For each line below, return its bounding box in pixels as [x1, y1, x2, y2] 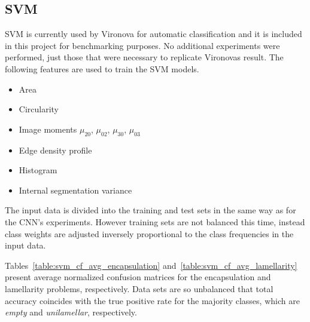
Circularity [19, 103, 59, 115]
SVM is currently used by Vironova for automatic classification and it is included [5, 27, 302, 40]
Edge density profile [19, 143, 92, 156]
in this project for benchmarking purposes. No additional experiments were [5, 39, 280, 51]
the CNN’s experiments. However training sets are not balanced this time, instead [5, 215, 305, 228]
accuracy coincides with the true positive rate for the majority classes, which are [5, 294, 300, 306]
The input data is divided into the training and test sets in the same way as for [5, 204, 296, 216]
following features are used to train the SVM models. [5, 62, 199, 75]
